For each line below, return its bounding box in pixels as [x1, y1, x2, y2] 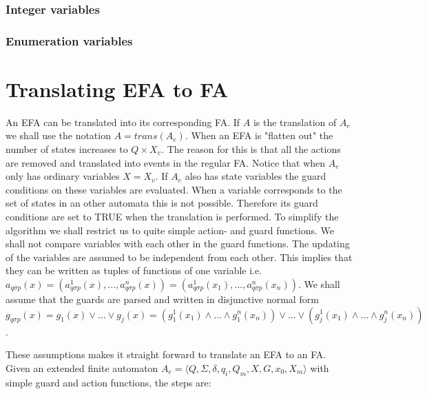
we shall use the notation [6, 128, 111, 143]
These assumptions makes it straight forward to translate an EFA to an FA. [6, 347, 326, 362]
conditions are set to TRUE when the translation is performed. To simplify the [6, 209, 339, 223]
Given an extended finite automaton [6, 360, 158, 375]
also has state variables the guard [185, 169, 326, 183]
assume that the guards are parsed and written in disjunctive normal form [6, 291, 319, 306]
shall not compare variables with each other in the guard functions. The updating [6, 236, 350, 251]
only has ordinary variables [6, 169, 120, 183]
